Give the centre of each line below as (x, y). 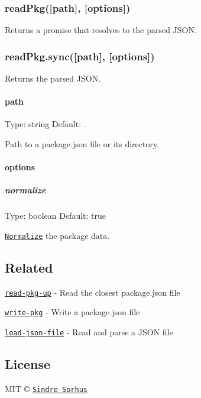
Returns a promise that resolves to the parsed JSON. (101, 30)
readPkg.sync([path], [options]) (80, 56)
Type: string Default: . (46, 124)
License (28, 364)
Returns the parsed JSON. (53, 78)
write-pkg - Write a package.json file (72, 312)
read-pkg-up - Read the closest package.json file (93, 292)
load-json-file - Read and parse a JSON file (89, 332)
